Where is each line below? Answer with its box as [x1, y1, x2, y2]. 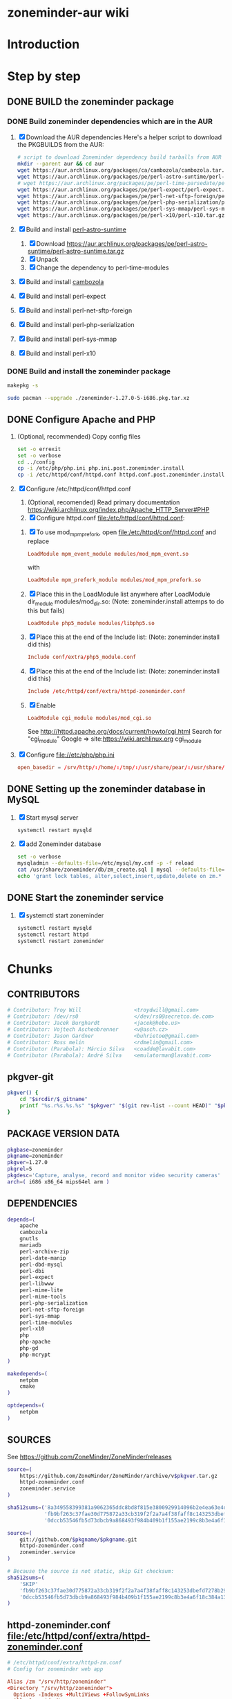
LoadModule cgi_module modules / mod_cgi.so [27, 715, 152, 722]
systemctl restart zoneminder [17, 937, 105, 944]
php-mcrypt [19, 1351, 51, 1358]
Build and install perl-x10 [26, 349, 97, 358]
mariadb [19, 1242, 41, 1249]
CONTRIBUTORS [7, 988, 80, 1000]
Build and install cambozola [26, 278, 104, 285]
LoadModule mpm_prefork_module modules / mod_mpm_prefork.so [27, 576, 202, 583]
